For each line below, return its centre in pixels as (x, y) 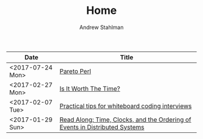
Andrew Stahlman (101, 27)
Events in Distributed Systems (102, 127)
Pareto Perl (76, 71)
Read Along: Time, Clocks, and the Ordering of (125, 120)
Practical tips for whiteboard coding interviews (126, 106)
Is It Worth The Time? (90, 88)
